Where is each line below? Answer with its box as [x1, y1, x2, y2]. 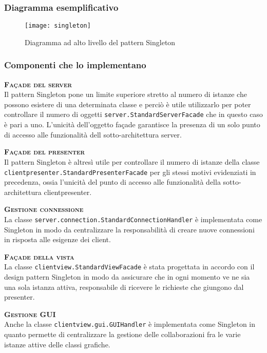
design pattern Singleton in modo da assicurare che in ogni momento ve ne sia [4, 271, 250, 282]
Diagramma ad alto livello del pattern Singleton [25, 36, 176, 47]
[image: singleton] [25, 22, 91, 30]
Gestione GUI [4, 308, 56, 319]
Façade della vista [4, 251, 74, 262]
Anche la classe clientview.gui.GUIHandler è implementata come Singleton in [4, 319, 256, 329]
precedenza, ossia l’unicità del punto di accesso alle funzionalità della [4, 176, 221, 187]
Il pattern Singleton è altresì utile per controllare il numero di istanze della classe [4, 156, 260, 167]
